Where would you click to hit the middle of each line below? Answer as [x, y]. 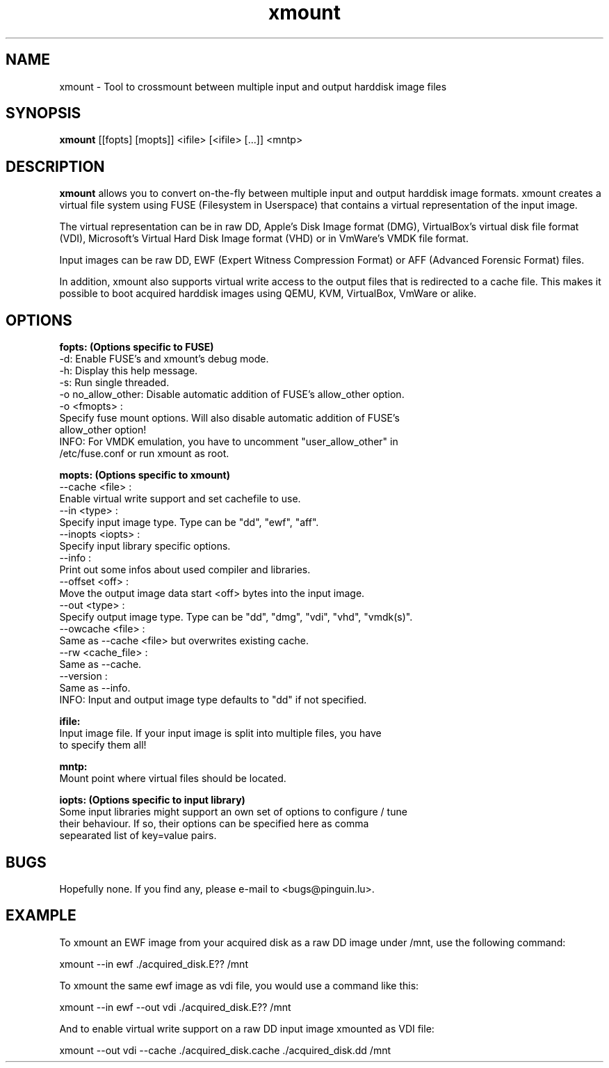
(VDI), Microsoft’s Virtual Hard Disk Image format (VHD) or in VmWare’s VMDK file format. [264, 239]
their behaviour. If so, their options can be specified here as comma [214, 824]
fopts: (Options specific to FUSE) [137, 347]
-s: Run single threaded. [114, 383]
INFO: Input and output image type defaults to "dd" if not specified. [213, 700]
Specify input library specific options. [145, 546]
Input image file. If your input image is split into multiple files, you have [220, 733]
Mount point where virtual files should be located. [173, 779]
